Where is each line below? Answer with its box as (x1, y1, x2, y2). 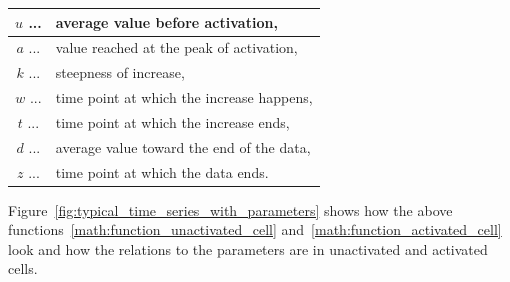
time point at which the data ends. (55, 161, 269, 182)
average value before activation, (55, 11, 278, 32)
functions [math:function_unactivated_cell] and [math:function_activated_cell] (8, 219, 502, 240)
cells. (8, 258, 38, 279)
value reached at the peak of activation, (55, 37, 298, 58)
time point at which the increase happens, (55, 87, 313, 108)
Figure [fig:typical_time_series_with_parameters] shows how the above (8, 199, 453, 220)
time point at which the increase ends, (55, 111, 290, 132)
